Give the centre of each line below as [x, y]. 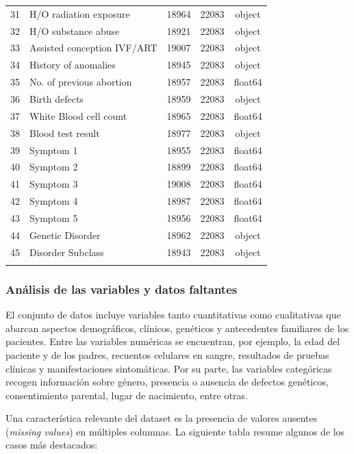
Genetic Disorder [65, 235]
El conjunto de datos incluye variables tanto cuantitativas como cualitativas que [173, 315]
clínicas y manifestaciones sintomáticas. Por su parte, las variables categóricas [169, 368]
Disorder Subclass [67, 252]
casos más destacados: [52, 445]
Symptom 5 [54, 217]
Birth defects [56, 98]
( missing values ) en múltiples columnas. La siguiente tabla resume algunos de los [175, 431]
